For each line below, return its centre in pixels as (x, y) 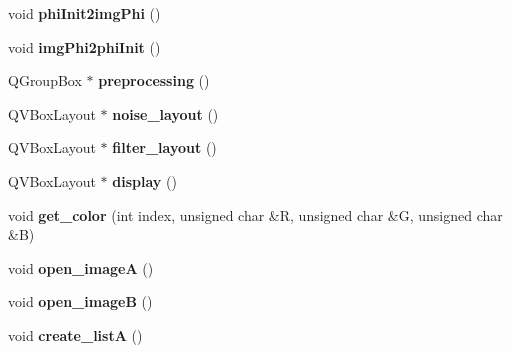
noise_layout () (165, 113)
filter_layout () (164, 147)
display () (144, 180)
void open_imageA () (81, 267)
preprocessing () (154, 80)
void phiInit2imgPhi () (84, 13)
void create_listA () (75, 334)
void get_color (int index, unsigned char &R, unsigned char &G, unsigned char (255, 214)
